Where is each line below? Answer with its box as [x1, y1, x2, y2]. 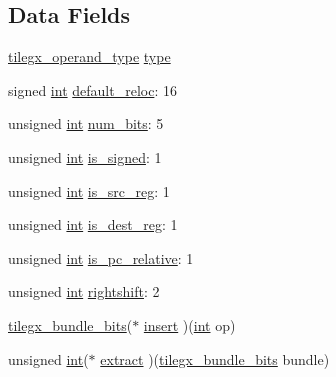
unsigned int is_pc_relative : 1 [8, 247, 194, 268]
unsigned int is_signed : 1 [8, 146, 162, 167]
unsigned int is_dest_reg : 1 [8, 214, 178, 235]
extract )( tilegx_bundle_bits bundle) [100, 348, 330, 369]
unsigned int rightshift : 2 [8, 281, 160, 302]
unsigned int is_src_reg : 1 [8, 180, 170, 201]
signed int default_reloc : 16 [8, 79, 177, 100]
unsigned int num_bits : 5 [8, 113, 164, 134]
